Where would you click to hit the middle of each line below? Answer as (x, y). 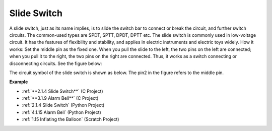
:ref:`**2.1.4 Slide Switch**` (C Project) (62, 91)
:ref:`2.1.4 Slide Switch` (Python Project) (63, 105)
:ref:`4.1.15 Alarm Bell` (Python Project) (62, 112)
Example (19, 82)
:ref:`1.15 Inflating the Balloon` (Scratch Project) (71, 119)
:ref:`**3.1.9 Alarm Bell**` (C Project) (60, 98)
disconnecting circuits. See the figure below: (56, 63)
